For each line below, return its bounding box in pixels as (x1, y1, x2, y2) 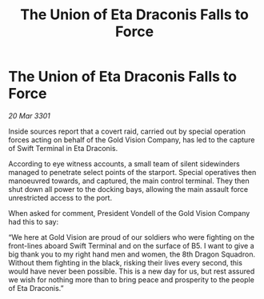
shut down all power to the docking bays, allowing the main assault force (8, 184, 249, 193)
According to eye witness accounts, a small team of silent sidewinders (8, 158, 240, 169)
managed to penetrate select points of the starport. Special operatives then (8, 167, 257, 177)
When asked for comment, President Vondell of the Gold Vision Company (8, 208, 250, 217)
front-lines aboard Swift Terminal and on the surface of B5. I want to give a (8, 241, 254, 250)
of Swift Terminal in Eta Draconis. (8, 143, 118, 153)
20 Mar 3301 (8, 110, 50, 121)
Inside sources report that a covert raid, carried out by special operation (8, 126, 246, 136)
